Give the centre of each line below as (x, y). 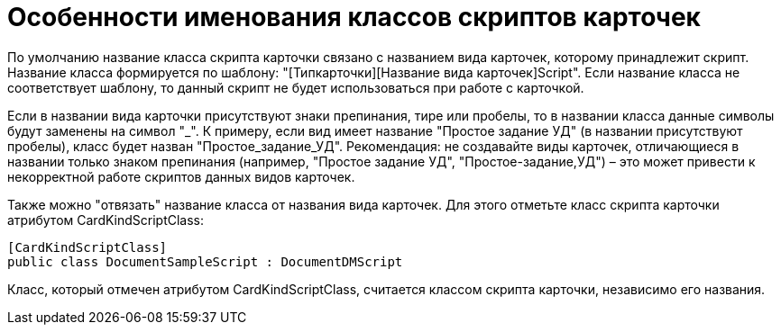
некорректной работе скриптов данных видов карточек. (181, 176)
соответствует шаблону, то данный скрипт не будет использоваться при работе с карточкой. (296, 87)
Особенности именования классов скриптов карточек (354, 17)
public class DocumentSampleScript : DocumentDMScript (205, 261)
